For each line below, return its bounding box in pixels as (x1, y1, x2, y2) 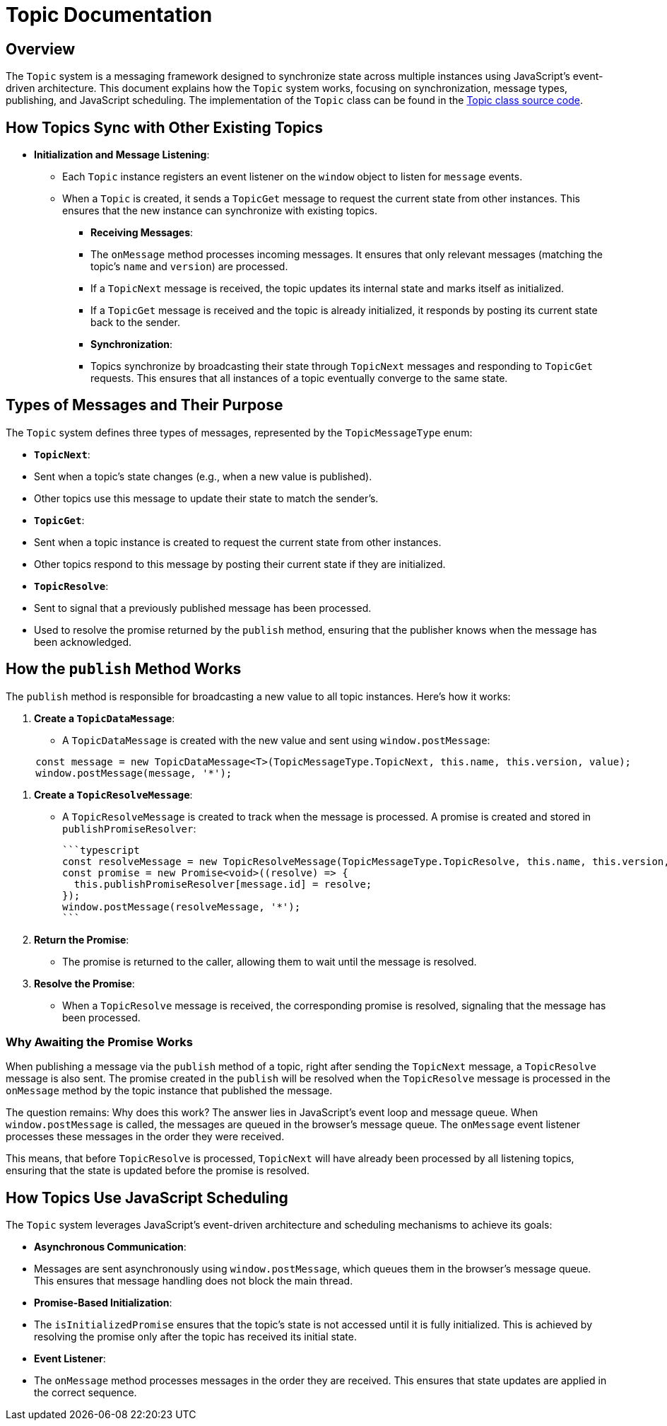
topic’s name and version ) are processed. (90, 260, 288, 273)
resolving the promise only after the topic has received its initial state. (34, 1331, 358, 1343)
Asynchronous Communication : (34, 1241, 187, 1253)
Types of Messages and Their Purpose (6, 396, 283, 415)
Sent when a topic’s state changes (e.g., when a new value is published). (34, 470, 372, 482)
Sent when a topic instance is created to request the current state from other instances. (34, 535, 442, 548)
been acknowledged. (34, 635, 131, 648)
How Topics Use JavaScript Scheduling (6, 1188, 288, 1207)
